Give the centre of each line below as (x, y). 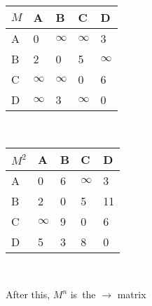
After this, (28, 294)
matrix (132, 294)
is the (83, 294)
